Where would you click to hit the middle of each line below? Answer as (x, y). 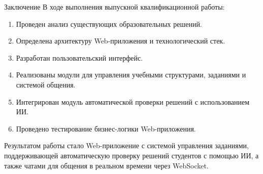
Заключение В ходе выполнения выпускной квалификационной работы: (114, 7)
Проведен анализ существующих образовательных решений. (109, 24)
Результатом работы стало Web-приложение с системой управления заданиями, (126, 145)
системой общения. (46, 84)
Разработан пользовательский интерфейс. (79, 57)
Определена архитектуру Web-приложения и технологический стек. (121, 41)
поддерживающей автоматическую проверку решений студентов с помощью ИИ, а (131, 155)
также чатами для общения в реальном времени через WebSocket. (106, 165)
